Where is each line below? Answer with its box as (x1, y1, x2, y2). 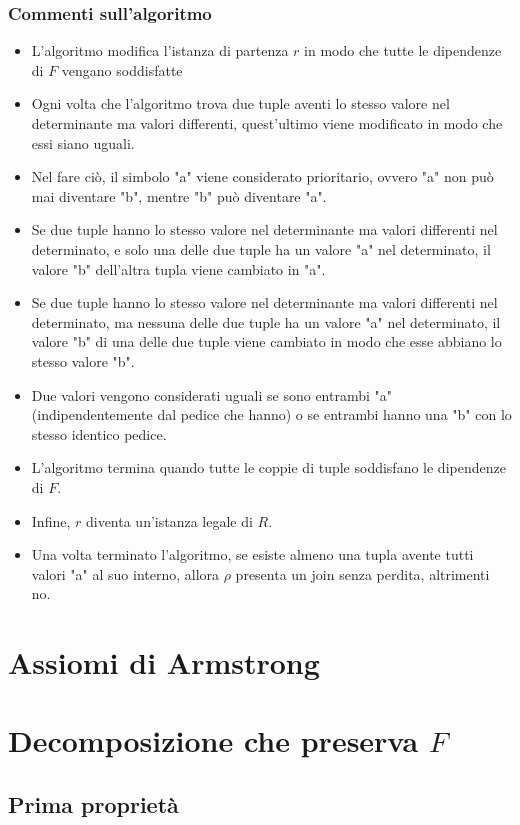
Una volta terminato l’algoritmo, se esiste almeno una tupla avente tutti (31, 544, 474, 565)
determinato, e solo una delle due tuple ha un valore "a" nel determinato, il (31, 238, 491, 259)
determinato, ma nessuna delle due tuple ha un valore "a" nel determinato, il (31, 311, 501, 332)
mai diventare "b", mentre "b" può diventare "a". (31, 185, 327, 206)
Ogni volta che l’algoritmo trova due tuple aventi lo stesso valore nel (31, 93, 450, 114)
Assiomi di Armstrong (8, 642, 320, 683)
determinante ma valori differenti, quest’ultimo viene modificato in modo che (31, 113, 503, 133)
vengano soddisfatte (61, 59, 183, 80)
